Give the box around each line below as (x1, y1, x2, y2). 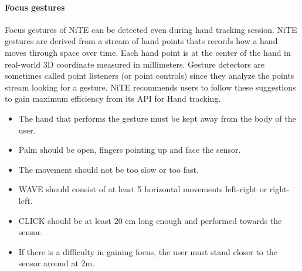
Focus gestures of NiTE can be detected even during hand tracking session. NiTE (5, 23, 297, 35)
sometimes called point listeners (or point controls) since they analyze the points (5, 69, 294, 82)
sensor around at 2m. (18, 257, 95, 269)
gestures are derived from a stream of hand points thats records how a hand (5, 35, 278, 47)
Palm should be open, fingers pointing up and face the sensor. (18, 143, 241, 156)
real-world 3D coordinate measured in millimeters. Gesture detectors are (5, 58, 265, 70)
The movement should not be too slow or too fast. (18, 163, 199, 175)
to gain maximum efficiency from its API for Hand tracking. (5, 92, 221, 105)
